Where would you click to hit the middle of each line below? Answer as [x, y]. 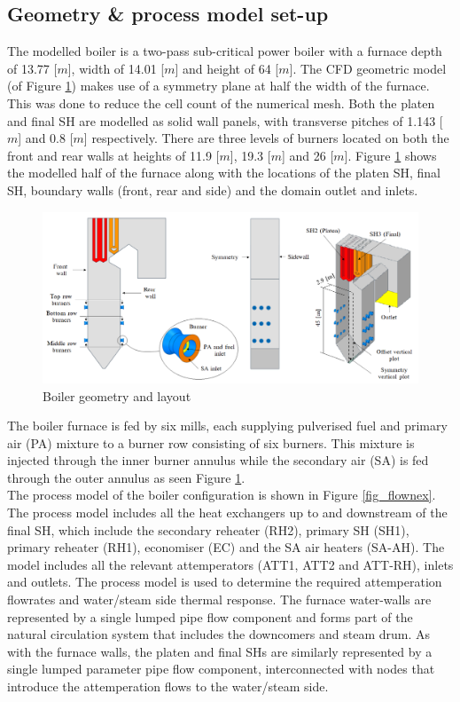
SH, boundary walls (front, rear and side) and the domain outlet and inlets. [213, 189]
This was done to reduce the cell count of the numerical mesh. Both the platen [221, 103]
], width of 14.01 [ [116, 68]
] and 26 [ [308, 155]
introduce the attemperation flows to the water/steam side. [168, 686]
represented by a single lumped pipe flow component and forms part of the [210, 616]
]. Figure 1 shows [390, 155]
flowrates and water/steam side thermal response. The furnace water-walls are [219, 599]
